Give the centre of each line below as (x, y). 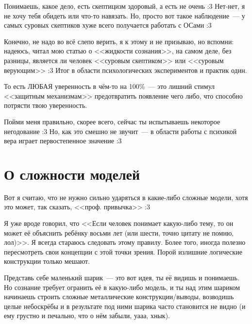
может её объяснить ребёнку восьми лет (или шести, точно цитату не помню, (119, 232)
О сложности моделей (72, 174)
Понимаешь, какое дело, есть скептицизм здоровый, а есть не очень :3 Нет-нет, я (125, 6)
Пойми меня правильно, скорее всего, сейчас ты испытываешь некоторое (112, 121)
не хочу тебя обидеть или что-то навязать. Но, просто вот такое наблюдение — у (125, 15)
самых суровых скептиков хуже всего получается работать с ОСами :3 (108, 25)
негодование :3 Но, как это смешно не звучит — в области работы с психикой (120, 131)
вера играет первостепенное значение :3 (63, 141)
